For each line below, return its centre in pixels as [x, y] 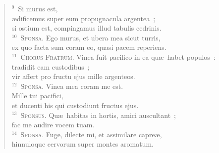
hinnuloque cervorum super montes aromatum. [82, 144]
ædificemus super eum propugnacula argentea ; [83, 18]
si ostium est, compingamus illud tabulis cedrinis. [86, 28]
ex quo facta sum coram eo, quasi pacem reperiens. [89, 47]
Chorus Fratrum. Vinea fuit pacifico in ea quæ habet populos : [118, 57]
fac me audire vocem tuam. [53, 125]
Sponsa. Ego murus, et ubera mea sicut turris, [90, 37]
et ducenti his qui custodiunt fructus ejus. [75, 105]
